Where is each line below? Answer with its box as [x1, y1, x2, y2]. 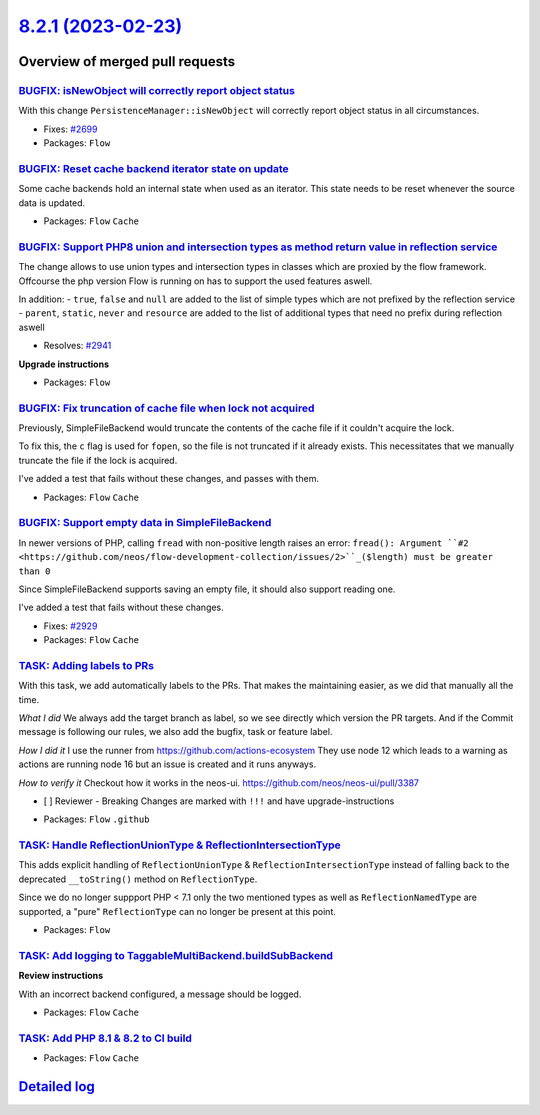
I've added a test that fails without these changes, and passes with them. [18, 473, 320, 485]
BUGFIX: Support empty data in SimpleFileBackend [18, 516, 272, 530]
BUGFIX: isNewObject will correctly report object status [18, 83, 295, 97]
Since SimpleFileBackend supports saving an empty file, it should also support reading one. [18, 583, 396, 595]
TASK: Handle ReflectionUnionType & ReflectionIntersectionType [18, 838, 342, 852]
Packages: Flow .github [43, 813, 150, 825]
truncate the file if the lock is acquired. [18, 454, 178, 466]
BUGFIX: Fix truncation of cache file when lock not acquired [18, 401, 315, 415]
